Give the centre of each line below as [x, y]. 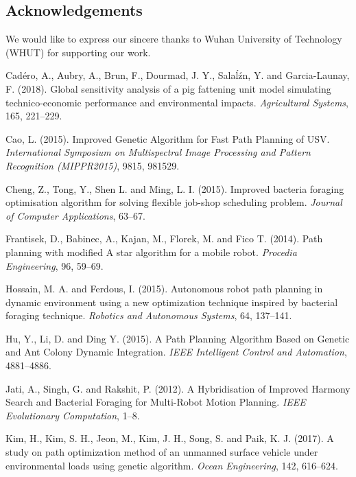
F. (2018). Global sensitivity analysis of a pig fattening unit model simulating [168, 88]
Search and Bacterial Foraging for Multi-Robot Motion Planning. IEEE [156, 402]
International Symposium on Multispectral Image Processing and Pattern [158, 152]
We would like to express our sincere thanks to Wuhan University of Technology [174, 39]
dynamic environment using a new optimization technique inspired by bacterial [172, 302]
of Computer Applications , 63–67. [75, 215]
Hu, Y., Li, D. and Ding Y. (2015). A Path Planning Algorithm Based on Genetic [178, 338]
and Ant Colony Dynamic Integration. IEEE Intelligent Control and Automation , [176, 352]
